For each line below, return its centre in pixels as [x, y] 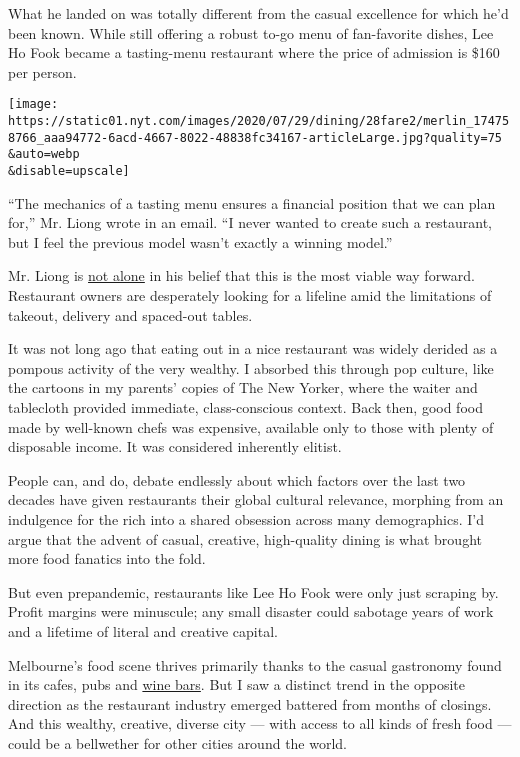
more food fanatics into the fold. [107, 558]
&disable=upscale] [69, 171]
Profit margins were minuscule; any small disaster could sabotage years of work [251, 611]
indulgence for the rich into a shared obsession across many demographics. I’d [246, 518]
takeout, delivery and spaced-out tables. [130, 314]
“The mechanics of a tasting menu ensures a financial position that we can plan [252, 202]
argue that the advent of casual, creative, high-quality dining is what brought [245, 538]
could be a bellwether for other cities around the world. [178, 742]
